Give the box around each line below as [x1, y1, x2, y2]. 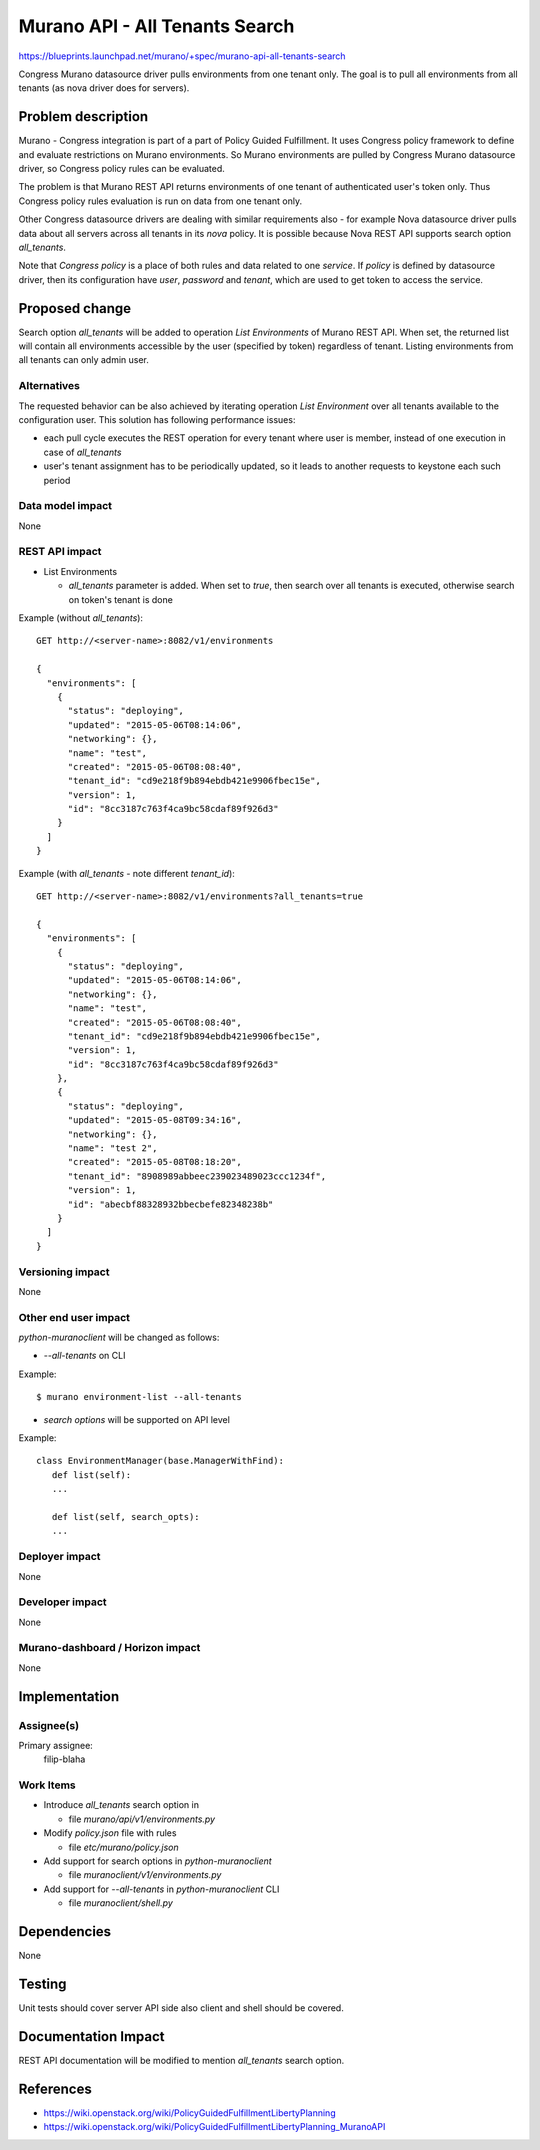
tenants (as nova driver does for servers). [18, 82, 190, 94]
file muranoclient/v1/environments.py [68, 1869, 222, 1881]
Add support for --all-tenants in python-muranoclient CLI [43, 1883, 280, 1895]
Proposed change [18, 300, 132, 317]
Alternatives [18, 379, 80, 393]
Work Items [18, 1778, 76, 1792]
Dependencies [18, 1923, 112, 1940]
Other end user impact [18, 1310, 130, 1324]
